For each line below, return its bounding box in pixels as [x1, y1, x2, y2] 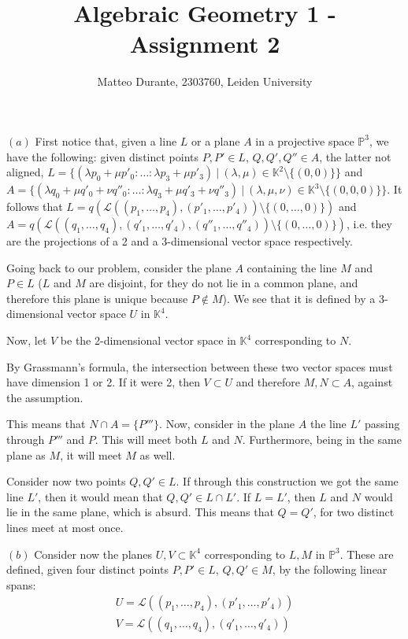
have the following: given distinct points [6, 148, 199, 164]
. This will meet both [95, 431, 198, 448]
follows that [6, 198, 63, 215]
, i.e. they [346, 216, 392, 232]
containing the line [247, 259, 337, 275]
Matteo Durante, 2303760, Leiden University [97, 73, 313, 90]
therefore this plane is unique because [6, 290, 188, 306]
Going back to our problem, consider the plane [6, 259, 232, 275]
